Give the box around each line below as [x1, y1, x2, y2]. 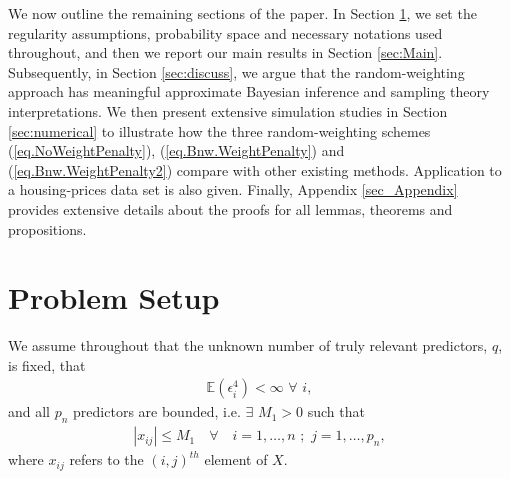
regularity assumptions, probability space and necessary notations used [8, 22, 443, 43]
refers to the [69, 449, 144, 470]
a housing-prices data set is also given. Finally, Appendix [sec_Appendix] [8, 179, 458, 200]
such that [307, 401, 365, 422]
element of [204, 449, 268, 470]
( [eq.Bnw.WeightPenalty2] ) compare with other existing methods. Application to [8, 159, 502, 180]
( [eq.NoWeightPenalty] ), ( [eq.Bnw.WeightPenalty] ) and [8, 140, 345, 161]
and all [8, 401, 51, 422]
